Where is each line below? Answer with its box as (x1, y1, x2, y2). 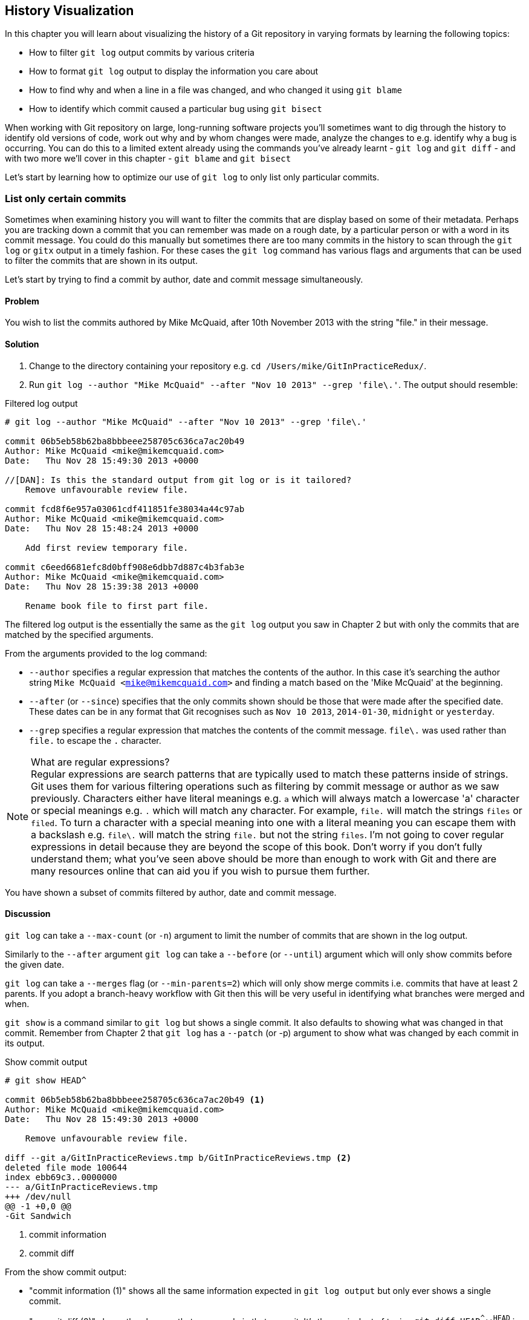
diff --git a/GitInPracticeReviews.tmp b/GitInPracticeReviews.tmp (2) (5, 1152, 352, 1163)
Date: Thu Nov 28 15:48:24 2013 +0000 (5, 523, 199, 533)
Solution (5, 339, 39, 349)
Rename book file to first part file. (25, 600, 209, 611)
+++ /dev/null (5, 1191, 71, 1201)
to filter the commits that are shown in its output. (5, 255, 198, 266)
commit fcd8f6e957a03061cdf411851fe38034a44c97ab (5, 504, 245, 514)
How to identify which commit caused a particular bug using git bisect (29, 103, 322, 114)
